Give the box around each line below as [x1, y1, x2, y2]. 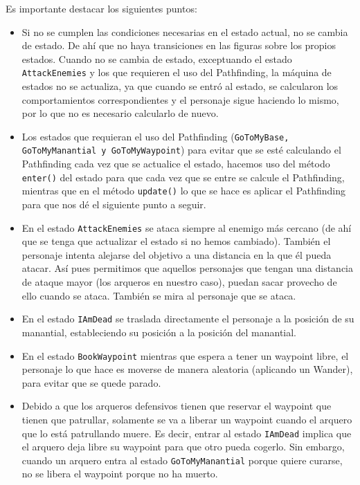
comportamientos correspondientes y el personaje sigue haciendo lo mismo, [21, 92, 339, 107]
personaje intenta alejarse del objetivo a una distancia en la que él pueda [21, 247, 332, 262]
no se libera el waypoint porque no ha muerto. [21, 466, 218, 481]
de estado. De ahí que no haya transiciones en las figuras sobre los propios [21, 38, 336, 53]
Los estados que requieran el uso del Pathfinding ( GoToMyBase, [21, 129, 289, 143]
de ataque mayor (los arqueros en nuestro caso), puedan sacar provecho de [21, 275, 337, 289]
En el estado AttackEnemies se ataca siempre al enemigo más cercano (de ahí [21, 220, 352, 235]
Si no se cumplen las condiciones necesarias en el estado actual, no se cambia [21, 24, 348, 39]
